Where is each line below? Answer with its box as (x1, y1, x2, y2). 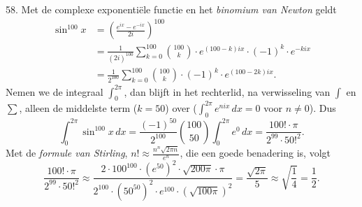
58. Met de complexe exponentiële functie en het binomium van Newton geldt (6, 2, 337, 16)
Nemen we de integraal (6, 84, 103, 99)
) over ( (165, 100, 197, 115)
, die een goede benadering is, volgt (180, 145, 331, 160)
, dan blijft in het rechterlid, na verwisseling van (124, 84, 331, 99)
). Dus (309, 100, 336, 115)
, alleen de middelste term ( (19, 100, 138, 115)
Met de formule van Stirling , (6, 145, 128, 160)
